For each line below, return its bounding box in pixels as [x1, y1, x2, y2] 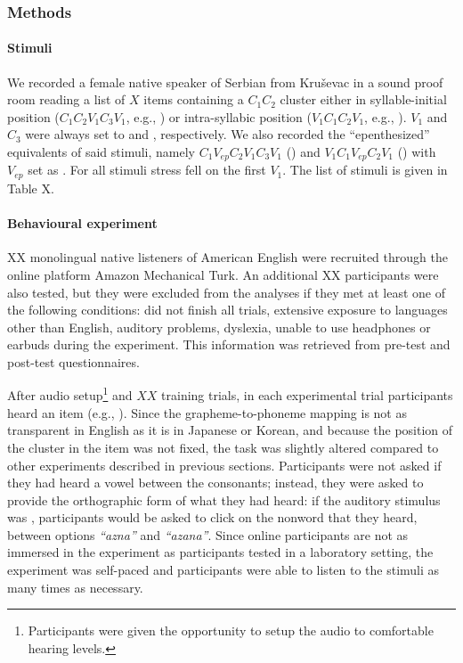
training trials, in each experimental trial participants [161, 386, 453, 405]
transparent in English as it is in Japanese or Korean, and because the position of [7, 421, 453, 439]
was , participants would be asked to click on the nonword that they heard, [7, 508, 418, 527]
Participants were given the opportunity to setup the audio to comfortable [28, 621, 434, 640]
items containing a [143, 90, 244, 109]
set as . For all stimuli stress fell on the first [28, 160, 266, 179]
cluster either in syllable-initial [280, 90, 447, 109]
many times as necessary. [7, 577, 143, 596]
